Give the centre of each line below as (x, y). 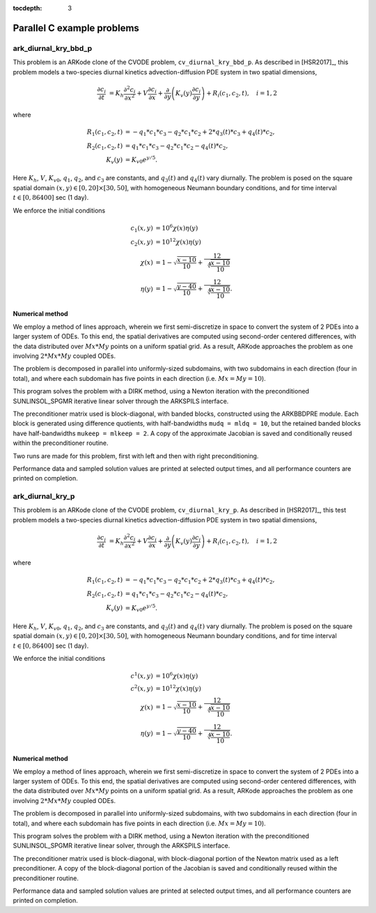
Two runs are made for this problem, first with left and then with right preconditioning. (136, 455)
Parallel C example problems (76, 28)
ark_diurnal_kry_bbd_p (53, 48)
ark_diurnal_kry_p (44, 497)
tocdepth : (28, 8)
